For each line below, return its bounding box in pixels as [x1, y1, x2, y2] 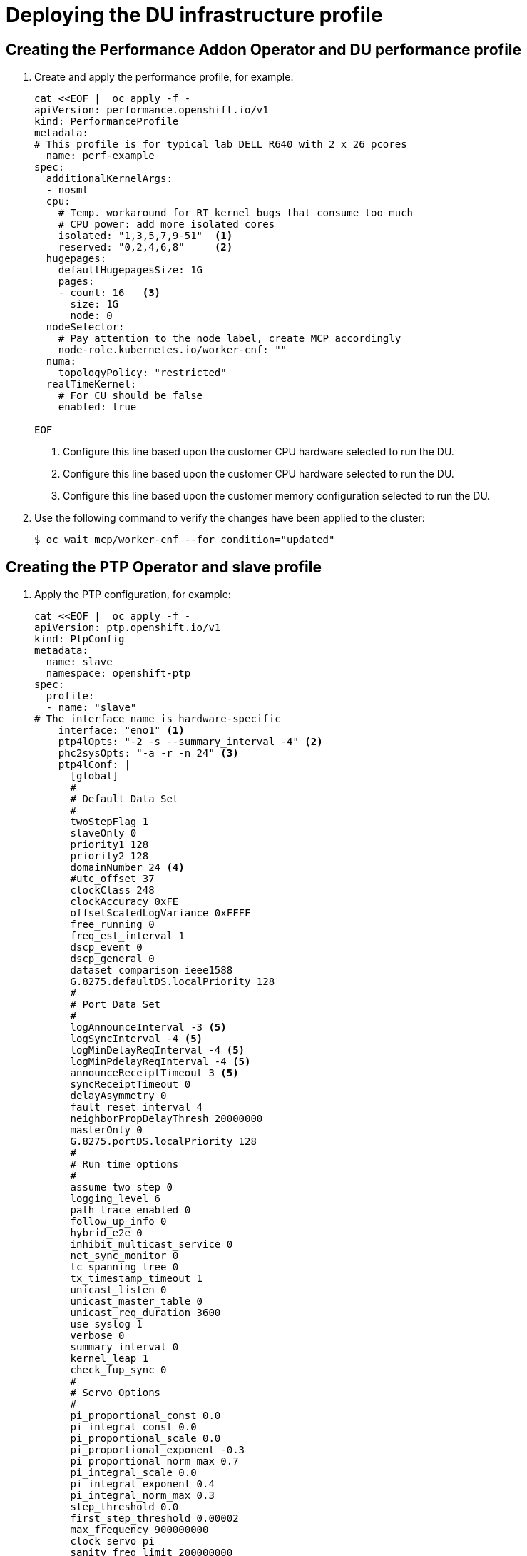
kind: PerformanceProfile [34, 116, 179, 128]
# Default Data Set [70, 793, 179, 805]
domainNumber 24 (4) [70, 862, 185, 874]
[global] [70, 770, 119, 782]
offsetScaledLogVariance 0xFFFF [70, 907, 251, 919]
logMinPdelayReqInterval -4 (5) [70, 1056, 251, 1068]
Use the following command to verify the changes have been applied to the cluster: [34, 512, 425, 525]
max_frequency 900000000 [70, 1524, 209, 1536]
